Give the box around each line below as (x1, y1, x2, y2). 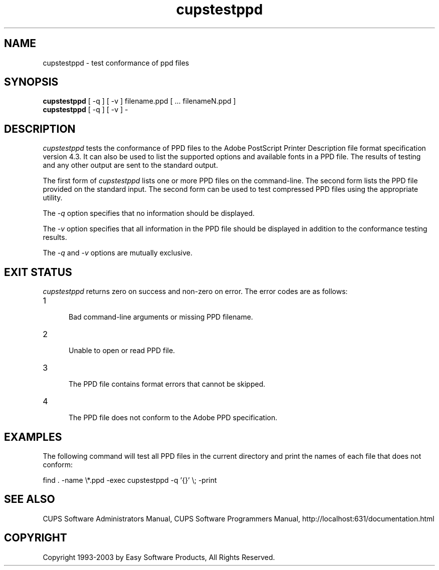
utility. (43, 193, 63, 202)
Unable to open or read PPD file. (69, 346, 175, 355)
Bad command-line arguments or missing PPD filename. (69, 313, 253, 322)
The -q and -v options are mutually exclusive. (43, 248, 192, 257)
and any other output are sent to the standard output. (43, 161, 218, 170)
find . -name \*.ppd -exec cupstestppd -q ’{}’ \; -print (43, 475, 217, 484)
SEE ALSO (4, 493, 55, 506)
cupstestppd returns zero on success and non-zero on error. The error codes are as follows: (43, 287, 348, 296)
